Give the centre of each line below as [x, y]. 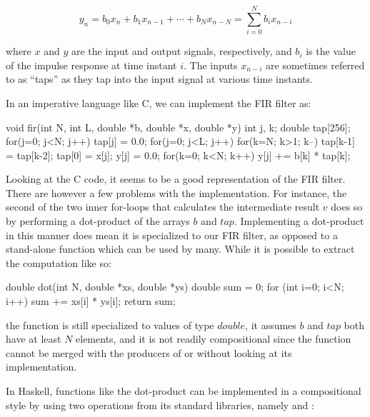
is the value [331, 51]
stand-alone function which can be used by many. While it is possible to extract [180, 249]
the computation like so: [59, 262]
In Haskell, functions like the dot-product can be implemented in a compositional [184, 391]
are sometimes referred [315, 65]
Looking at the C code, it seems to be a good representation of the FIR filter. [176, 179]
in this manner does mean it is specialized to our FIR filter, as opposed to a [172, 235]
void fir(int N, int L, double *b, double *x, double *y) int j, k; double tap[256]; [178, 127]
